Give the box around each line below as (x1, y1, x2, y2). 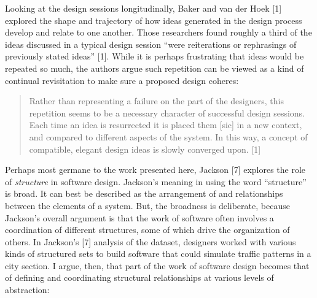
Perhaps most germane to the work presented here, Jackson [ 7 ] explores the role (5, 163, 306, 176)
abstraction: (5, 283, 50, 296)
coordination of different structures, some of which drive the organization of (5, 223, 290, 236)
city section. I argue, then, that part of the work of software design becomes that (5, 259, 310, 272)
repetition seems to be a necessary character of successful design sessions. (29, 106, 305, 119)
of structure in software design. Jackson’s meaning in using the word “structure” (5, 175, 307, 188)
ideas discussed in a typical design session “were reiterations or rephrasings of (5, 37, 297, 50)
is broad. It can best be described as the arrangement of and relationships (5, 187, 283, 200)
